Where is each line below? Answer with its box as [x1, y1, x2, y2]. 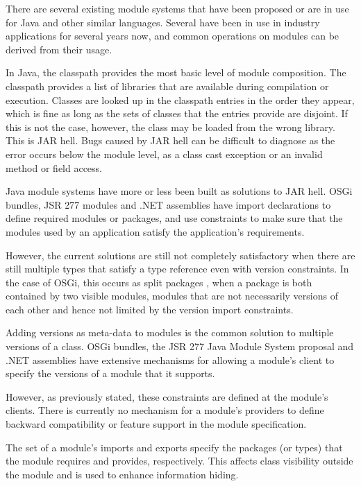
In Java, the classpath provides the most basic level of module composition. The [6, 65, 346, 80]
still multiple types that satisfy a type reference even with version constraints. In [6, 261, 349, 276]
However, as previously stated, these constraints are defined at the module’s [6, 389, 328, 403]
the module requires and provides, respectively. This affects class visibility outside [6, 453, 353, 468]
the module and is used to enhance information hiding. [6, 467, 239, 481]
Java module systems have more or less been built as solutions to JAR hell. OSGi [6, 184, 353, 198]
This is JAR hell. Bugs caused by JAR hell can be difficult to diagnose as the [6, 133, 335, 148]
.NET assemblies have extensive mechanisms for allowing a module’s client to [6, 352, 335, 367]
